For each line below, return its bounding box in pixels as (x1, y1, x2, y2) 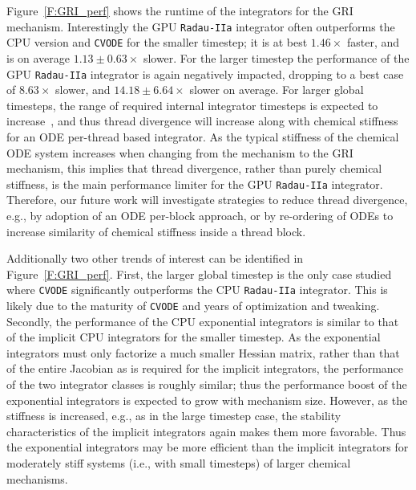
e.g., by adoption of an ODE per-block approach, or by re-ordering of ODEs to (6, 206, 394, 223)
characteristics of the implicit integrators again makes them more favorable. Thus (6, 423, 406, 439)
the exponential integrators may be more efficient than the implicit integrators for (6, 439, 409, 455)
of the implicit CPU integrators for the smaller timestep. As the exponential (6, 329, 381, 345)
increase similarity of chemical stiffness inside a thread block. (6, 223, 306, 239)
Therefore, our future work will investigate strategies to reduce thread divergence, (6, 191, 408, 208)
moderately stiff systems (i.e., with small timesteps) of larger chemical (6, 455, 351, 471)
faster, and (346, 34, 400, 51)
